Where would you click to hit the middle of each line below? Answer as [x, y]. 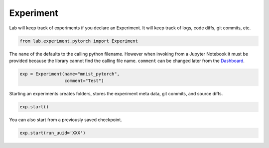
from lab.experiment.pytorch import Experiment [79, 41]
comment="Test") [84, 81]
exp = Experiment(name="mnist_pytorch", [69, 74]
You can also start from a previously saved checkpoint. [66, 120]
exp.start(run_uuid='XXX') [53, 133]
